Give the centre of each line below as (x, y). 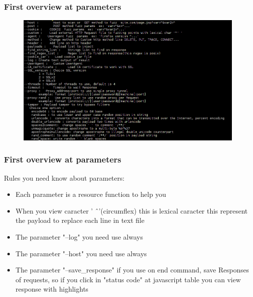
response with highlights (52, 289)
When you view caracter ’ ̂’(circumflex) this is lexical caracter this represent (132, 210)
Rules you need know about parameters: (64, 177)
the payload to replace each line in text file (80, 220)
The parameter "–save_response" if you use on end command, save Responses (132, 270)
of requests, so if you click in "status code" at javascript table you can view (128, 279)
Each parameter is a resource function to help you (91, 194)
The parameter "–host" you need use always (81, 253)
